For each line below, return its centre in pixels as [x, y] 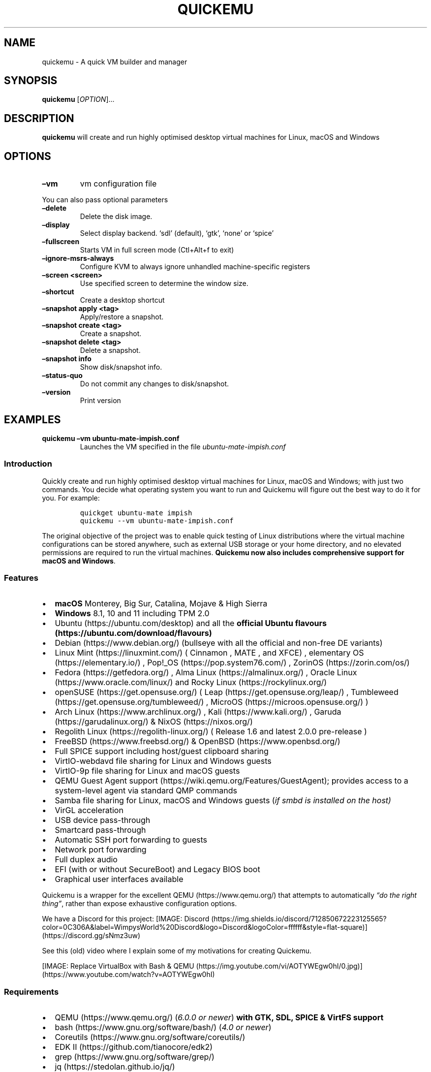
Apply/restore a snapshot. [122, 317]
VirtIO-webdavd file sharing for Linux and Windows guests [163, 761]
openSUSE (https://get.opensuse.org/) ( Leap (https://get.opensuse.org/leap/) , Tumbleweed [227, 692]
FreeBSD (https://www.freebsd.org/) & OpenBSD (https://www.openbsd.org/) [198, 741]
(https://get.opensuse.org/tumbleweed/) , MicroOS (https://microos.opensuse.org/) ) [212, 702]
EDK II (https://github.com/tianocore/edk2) [134, 1047]
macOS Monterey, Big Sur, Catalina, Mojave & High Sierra [161, 604]
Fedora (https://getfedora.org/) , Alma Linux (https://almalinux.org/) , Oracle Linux [206, 673]
